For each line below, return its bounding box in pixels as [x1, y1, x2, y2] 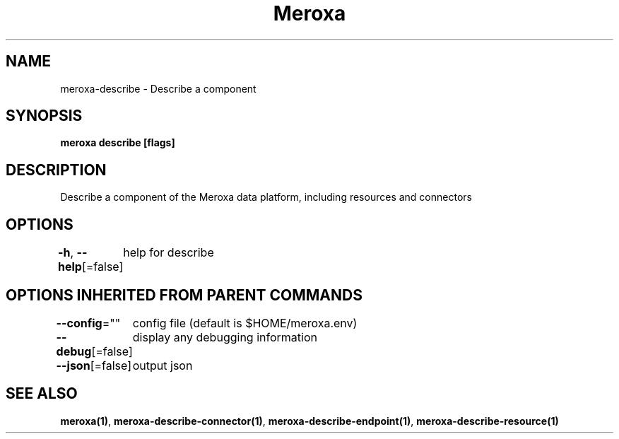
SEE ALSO [6, 385, 78, 403]
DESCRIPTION [6, 160, 107, 179]
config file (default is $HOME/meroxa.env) [132, 315, 358, 330]
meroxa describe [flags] [60, 136, 175, 149]
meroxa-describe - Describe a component [60, 82, 257, 95]
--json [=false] [56, 358, 132, 373]
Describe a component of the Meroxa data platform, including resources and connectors [60, 191, 472, 204]
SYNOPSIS [6, 107, 83, 125]
